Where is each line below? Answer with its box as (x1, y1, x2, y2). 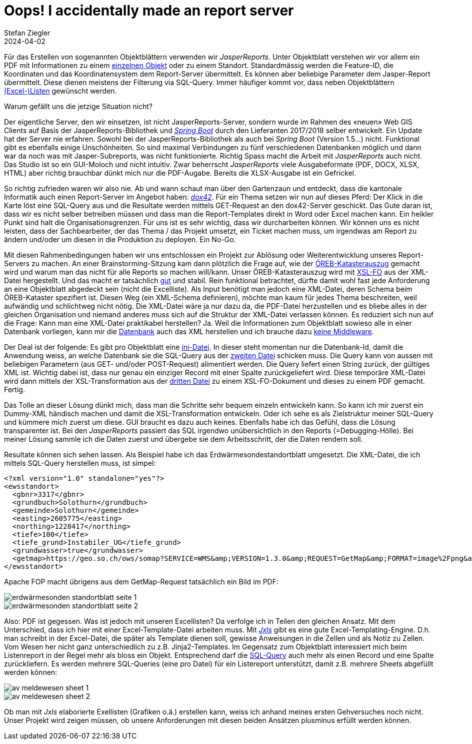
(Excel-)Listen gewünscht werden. (4, 86, 117, 95)
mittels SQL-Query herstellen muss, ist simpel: (4, 458, 156, 467)
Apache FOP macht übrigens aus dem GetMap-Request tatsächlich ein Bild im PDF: (4, 577, 278, 586)
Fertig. (4, 385, 25, 394)
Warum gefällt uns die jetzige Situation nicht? (4, 102, 152, 111)
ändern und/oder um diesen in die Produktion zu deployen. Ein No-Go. (4, 235, 236, 244)
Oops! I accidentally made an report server (4, 2, 294, 19)
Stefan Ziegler (4, 28, 50, 37)
